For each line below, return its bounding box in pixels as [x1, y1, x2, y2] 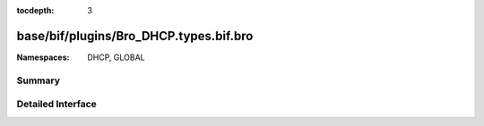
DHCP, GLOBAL [87, 52, 145, 63]
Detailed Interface [16, 98, 98, 111]
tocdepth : [16, 5, 55, 15]
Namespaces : [16, 52, 70, 63]
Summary [16, 74, 61, 87]
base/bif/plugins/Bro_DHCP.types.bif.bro [16, 28, 254, 44]
